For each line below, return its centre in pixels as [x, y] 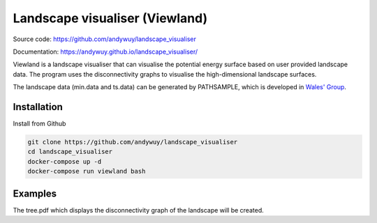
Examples [35, 193]
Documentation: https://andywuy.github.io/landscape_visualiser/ [105, 52]
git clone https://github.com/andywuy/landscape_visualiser [133, 142]
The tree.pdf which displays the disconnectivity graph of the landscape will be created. [139, 210]
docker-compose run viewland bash [87, 171]
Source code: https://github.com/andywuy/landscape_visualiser [105, 39]
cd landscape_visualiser [70, 152]
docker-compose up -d [65, 161]
